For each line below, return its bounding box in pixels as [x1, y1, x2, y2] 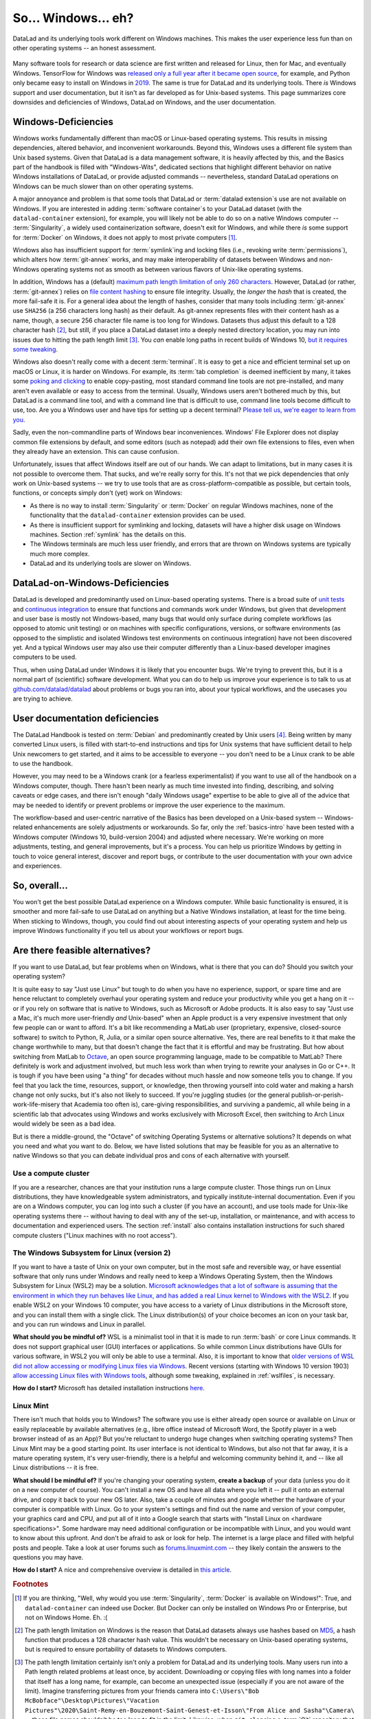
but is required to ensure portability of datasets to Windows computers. [25, 1645, 227, 1654]
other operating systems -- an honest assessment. [12, 43, 157, 52]
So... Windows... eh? [12, 10, 134, 25]
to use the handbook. [12, 760, 74, 768]
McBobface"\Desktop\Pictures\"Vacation [25, 1697, 159, 1705]
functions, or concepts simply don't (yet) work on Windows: [12, 489, 183, 497]
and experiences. [12, 862, 62, 870]
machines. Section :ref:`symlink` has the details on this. [30, 530, 187, 539]
